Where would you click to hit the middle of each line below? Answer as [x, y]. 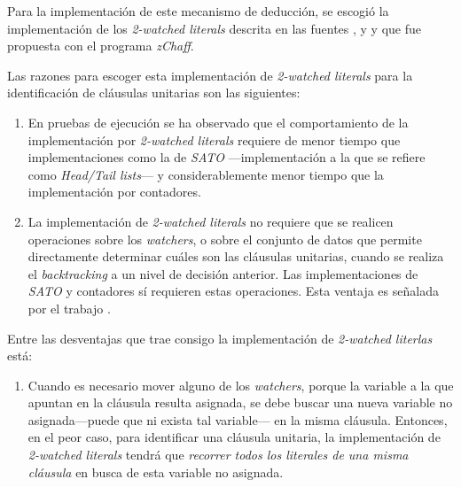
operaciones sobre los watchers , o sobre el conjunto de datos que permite [225, 239]
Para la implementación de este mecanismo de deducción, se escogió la [198, 11]
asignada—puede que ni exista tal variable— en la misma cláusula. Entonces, [238, 419]
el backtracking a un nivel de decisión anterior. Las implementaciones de [223, 273]
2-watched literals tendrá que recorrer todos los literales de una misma [218, 455]
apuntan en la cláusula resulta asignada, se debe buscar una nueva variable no [240, 402]
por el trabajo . [69, 308]
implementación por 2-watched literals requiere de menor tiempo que [214, 139]
